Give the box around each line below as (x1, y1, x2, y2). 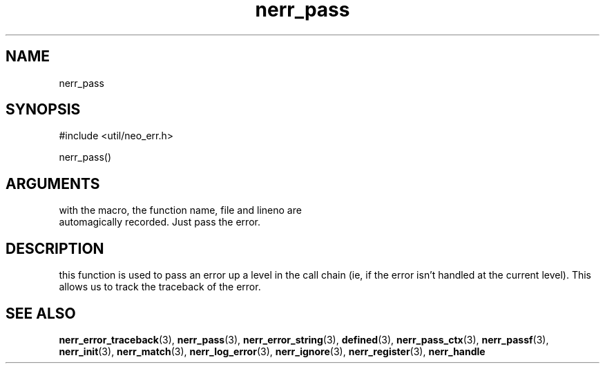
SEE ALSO (6, 304, 76, 322)
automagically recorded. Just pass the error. (59, 216, 260, 228)
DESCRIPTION (6, 239, 104, 257)
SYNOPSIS (6, 101, 81, 119)
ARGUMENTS (6, 174, 100, 192)
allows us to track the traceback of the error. (59, 281, 261, 293)
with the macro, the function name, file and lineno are (59, 204, 302, 217)
